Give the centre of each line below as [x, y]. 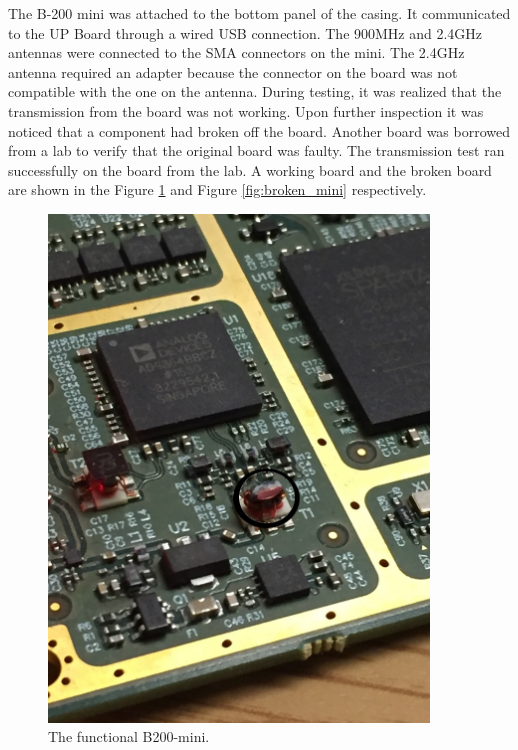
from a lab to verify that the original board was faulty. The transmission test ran [256, 150]
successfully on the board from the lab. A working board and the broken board [250, 169]
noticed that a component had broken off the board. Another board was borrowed [259, 130]
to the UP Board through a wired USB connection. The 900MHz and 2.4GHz [245, 32]
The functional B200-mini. [129, 736]
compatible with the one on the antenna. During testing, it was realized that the [255, 91]
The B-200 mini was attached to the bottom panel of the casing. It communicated [259, 13]
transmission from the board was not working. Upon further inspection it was [246, 110]
